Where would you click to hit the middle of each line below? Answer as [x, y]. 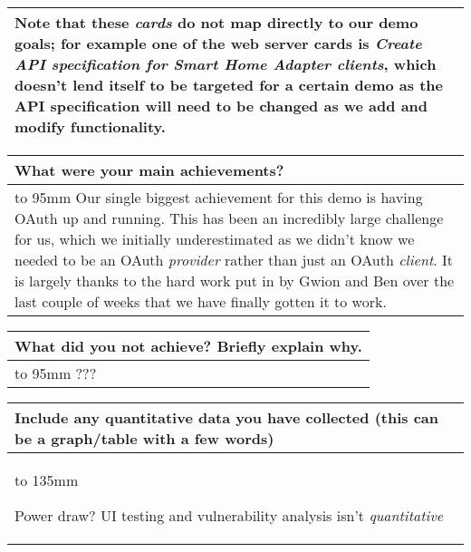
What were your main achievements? [149, 170]
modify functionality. [90, 126]
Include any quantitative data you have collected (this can [227, 417]
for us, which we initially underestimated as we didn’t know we [215, 239]
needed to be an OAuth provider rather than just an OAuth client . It [234, 260]
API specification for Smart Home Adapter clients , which [226, 64]
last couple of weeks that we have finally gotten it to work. [201, 301]
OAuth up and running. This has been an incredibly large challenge [229, 218]
